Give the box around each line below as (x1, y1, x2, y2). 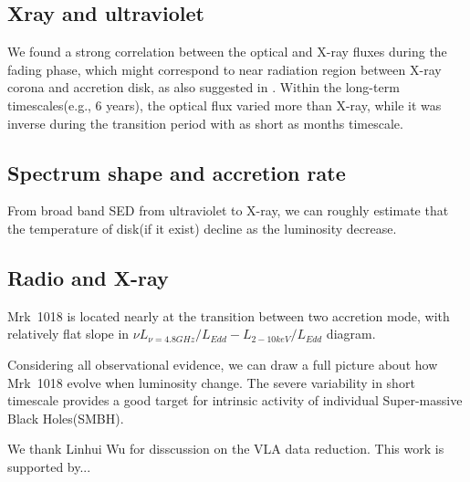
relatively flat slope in (7, 324, 130, 343)
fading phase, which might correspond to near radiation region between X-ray (7, 59, 442, 79)
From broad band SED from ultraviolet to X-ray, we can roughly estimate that (7, 201, 449, 220)
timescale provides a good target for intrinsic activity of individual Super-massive (7, 391, 463, 410)
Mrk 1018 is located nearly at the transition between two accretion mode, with (7, 306, 450, 325)
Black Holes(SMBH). (7, 408, 124, 427)
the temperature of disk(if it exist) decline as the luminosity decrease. (7, 218, 397, 237)
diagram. (326, 324, 376, 343)
